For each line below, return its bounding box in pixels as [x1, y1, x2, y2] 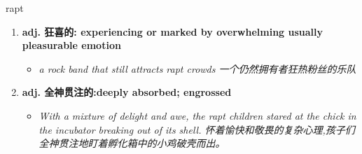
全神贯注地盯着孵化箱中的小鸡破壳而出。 [39, 136, 225, 150]
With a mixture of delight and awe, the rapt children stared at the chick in [39, 108, 356, 122]
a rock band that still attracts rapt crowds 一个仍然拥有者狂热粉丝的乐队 [39, 61, 356, 76]
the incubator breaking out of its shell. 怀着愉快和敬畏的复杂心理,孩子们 [39, 122, 355, 136]
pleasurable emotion [22, 38, 121, 52]
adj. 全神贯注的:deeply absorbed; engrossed [22, 85, 232, 99]
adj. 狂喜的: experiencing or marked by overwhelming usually [22, 24, 323, 38]
